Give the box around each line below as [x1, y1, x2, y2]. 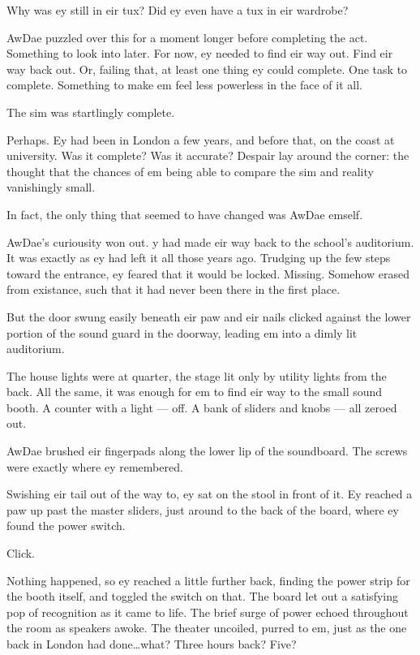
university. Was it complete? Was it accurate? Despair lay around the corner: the [6, 147, 409, 164]
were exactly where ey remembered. [6, 458, 183, 475]
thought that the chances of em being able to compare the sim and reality [6, 162, 374, 179]
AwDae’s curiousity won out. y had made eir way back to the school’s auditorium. [6, 233, 414, 250]
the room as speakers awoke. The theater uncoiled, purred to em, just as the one [6, 619, 407, 636]
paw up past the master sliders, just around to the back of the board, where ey [6, 501, 399, 518]
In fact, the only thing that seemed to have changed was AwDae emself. [6, 205, 363, 222]
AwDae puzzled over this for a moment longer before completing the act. [6, 28, 368, 45]
